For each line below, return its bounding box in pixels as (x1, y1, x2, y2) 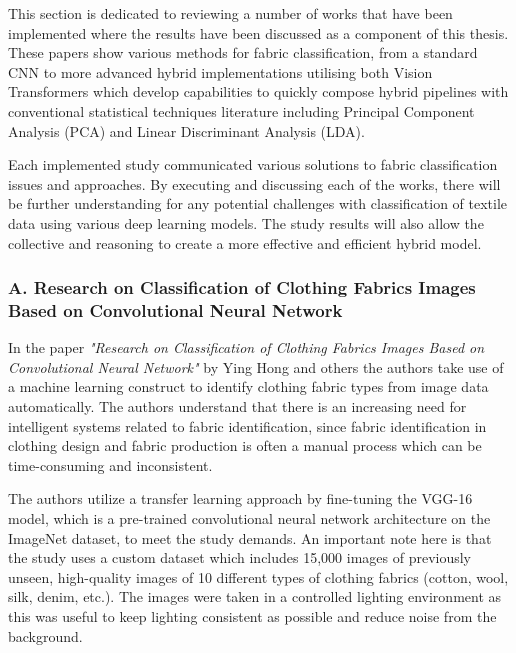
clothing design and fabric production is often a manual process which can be (8, 435, 482, 456)
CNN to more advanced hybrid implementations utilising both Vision (8, 61, 433, 82)
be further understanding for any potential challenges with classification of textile (8, 193, 508, 214)
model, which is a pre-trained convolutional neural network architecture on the (8, 508, 491, 529)
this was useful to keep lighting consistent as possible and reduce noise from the (8, 605, 497, 626)
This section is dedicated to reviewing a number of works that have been (8, 3, 453, 23)
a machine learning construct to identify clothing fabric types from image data (8, 376, 489, 397)
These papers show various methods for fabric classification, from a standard (8, 42, 478, 63)
